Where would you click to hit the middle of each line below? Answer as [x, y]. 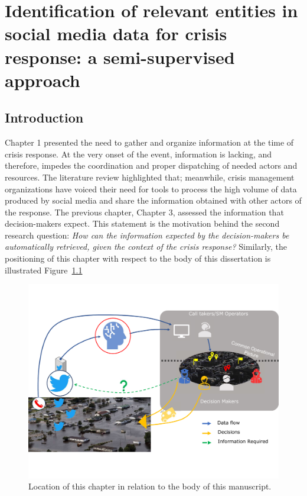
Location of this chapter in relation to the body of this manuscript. [150, 486]
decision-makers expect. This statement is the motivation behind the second [142, 223]
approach [43, 80]
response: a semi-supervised [120, 57]
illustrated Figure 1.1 [44, 270]
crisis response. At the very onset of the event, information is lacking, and [138, 154]
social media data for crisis [116, 33]
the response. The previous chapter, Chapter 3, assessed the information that [144, 212]
